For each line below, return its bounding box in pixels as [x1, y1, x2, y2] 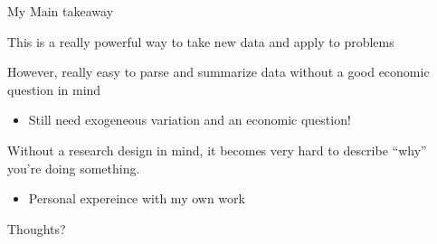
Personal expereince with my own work [28, 189, 245, 208]
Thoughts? [7, 219, 66, 238]
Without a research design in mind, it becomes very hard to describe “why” [7, 140, 427, 159]
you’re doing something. [7, 158, 140, 177]
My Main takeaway [7, 2, 114, 20]
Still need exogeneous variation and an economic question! [28, 110, 351, 129]
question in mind [7, 80, 101, 99]
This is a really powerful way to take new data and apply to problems [7, 32, 394, 51]
